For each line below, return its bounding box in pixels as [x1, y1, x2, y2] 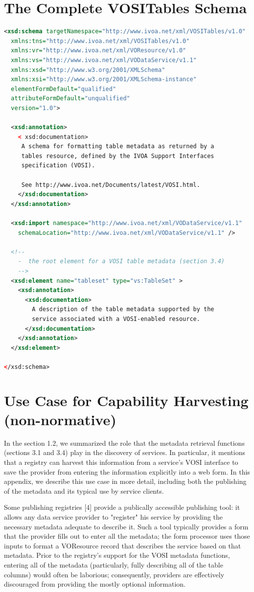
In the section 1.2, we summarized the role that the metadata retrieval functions [4, 437, 245, 448]
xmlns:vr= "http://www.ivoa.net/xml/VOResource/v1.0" [11, 47, 186, 54]
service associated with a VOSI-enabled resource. [32, 315, 200, 322]
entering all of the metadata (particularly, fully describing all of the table [4, 559, 223, 569]
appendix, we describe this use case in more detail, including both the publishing [4, 476, 247, 486]
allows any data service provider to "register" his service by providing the [4, 511, 223, 522]
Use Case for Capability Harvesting [4, 390, 249, 410]
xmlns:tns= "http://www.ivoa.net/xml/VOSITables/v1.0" [11, 37, 190, 45]
